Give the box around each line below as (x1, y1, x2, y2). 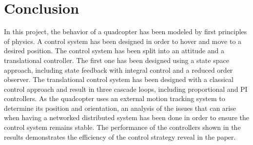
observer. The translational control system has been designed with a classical (4, 74, 234, 84)
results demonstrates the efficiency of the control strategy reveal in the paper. (4, 131, 236, 142)
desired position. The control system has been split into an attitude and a (4, 45, 225, 56)
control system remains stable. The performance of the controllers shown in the (4, 122, 241, 132)
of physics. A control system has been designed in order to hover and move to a (4, 36, 242, 46)
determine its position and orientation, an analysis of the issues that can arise (4, 103, 236, 113)
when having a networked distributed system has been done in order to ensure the (4, 112, 250, 123)
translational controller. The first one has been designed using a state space (4, 55, 229, 65)
